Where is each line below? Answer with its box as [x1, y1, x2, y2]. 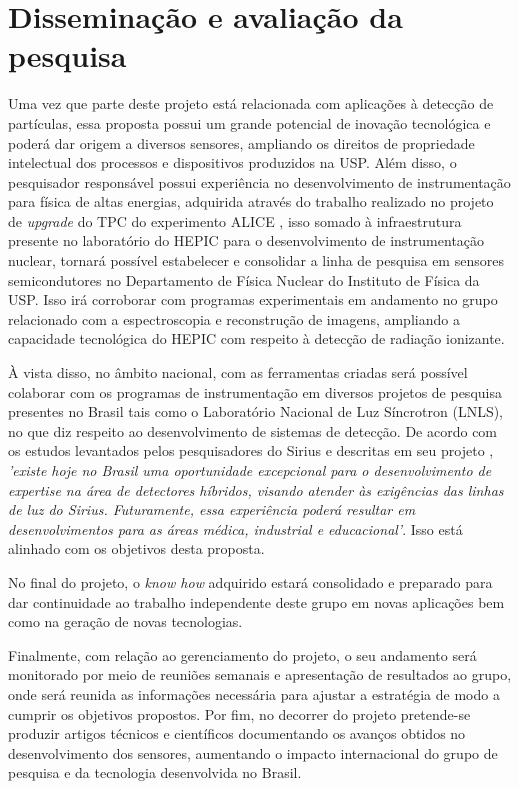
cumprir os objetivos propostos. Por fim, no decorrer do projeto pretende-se [8, 703, 471, 724]
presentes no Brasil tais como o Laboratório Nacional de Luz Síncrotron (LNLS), [8, 401, 504, 422]
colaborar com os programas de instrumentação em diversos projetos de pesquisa [8, 381, 502, 402]
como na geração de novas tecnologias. [8, 611, 243, 632]
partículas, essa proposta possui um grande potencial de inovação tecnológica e [8, 112, 491, 133]
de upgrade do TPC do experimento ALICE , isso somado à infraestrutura [8, 210, 462, 231]
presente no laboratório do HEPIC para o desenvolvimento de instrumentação [8, 230, 485, 251]
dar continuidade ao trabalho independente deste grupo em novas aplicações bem [8, 591, 505, 612]
